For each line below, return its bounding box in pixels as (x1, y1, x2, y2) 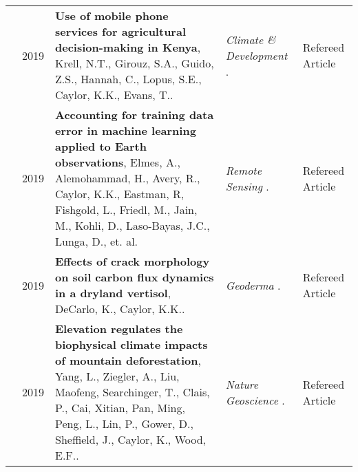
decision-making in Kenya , (55, 39, 201, 55)
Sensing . (225, 178, 269, 194)
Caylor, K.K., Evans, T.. (55, 87, 173, 103)
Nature (225, 376, 259, 392)
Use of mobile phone (55, 8, 169, 23)
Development (225, 47, 288, 63)
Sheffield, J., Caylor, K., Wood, (55, 431, 206, 447)
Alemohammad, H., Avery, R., (55, 170, 200, 186)
